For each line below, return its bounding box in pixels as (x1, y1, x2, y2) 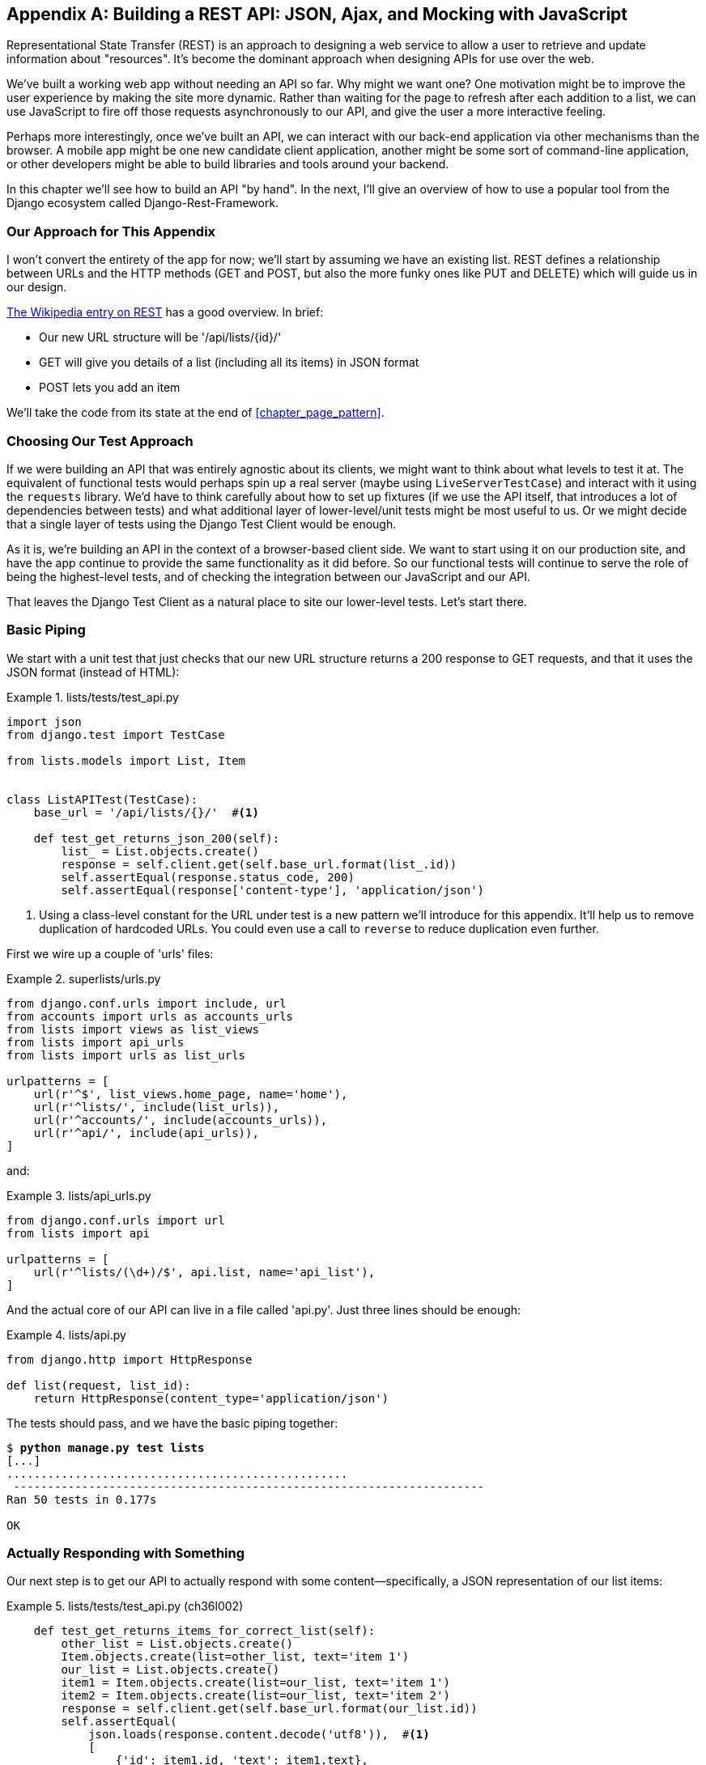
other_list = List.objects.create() (61, 1637, 294, 1651)
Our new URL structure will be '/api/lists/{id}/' (39, 330, 282, 345)
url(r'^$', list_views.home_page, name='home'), (33, 1087, 348, 1101)
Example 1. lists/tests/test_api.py (6, 689, 179, 704)
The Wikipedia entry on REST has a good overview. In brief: (6, 305, 324, 320)
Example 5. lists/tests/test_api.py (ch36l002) (6, 1599, 244, 1614)
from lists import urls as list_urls (6, 1048, 246, 1062)
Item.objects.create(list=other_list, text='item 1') (61, 1650, 410, 1664)
